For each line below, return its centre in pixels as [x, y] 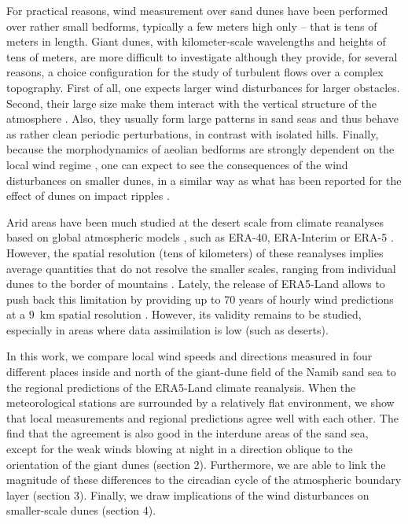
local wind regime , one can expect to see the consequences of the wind [177, 164]
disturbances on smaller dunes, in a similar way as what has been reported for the [204, 180]
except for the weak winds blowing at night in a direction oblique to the [180, 449]
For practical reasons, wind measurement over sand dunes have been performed [197, 10]
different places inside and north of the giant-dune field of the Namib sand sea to [201, 372]
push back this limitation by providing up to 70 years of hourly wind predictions [200, 299]
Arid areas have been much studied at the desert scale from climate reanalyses [195, 221]
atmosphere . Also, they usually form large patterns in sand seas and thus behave [202, 118]
